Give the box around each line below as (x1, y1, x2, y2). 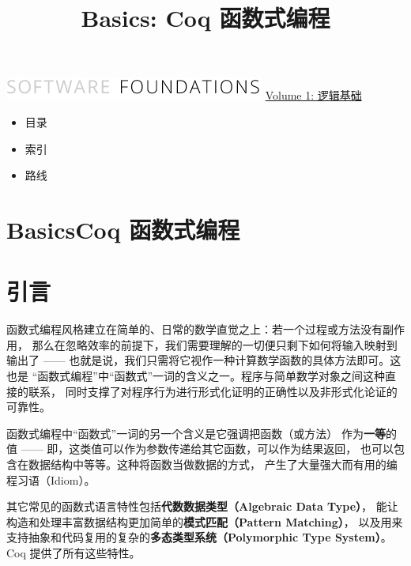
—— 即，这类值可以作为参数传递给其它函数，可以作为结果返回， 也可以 (21, 440, 394, 457)
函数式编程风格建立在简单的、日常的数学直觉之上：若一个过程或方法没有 (6, 321, 383, 338)
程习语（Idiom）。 (6, 471, 96, 488)
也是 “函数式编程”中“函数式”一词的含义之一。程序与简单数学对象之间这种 (6, 368, 386, 384)
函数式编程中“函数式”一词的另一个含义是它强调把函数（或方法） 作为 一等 (6, 424, 386, 441)
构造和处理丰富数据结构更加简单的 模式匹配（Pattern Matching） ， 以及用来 (6, 513, 403, 530)
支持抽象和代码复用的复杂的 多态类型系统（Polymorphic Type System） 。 (6, 529, 392, 545)
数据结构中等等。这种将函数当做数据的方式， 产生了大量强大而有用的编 (28, 456, 398, 472)
